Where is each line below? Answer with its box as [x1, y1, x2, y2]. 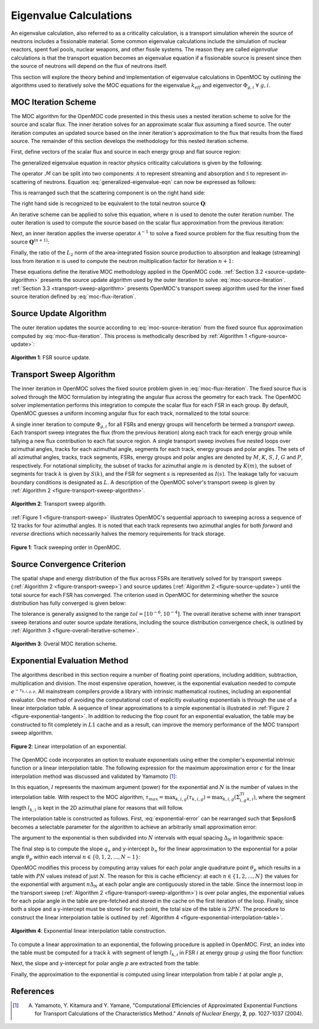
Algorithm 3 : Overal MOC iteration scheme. [11, 640, 118, 647]
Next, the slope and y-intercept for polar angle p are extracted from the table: [11, 960, 200, 967]
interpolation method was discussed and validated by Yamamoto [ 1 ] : [11, 772, 177, 780]
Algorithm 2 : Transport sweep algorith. [11, 500, 106, 508]
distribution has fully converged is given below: [11, 599, 126, 606]
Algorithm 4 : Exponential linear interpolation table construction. [11, 927, 167, 934]
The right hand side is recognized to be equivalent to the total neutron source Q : [11, 200, 207, 207]
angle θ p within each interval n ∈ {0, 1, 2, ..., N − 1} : [11, 853, 141, 862]
